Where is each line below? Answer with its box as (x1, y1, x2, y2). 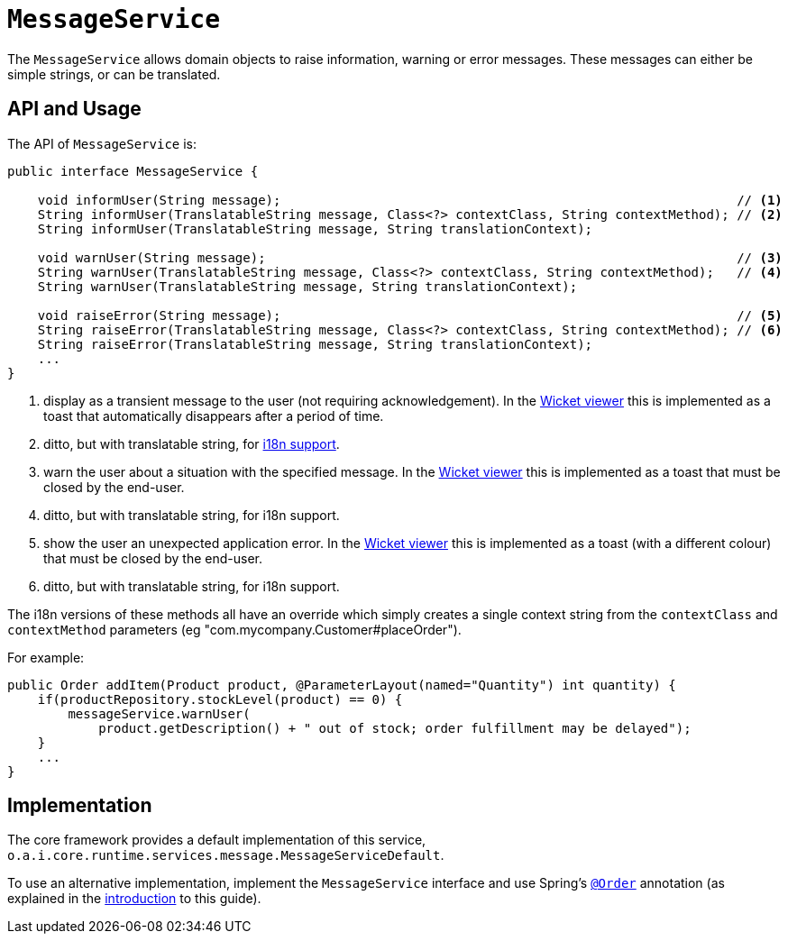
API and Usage (7, 97, 142, 121)
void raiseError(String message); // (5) (37, 307, 783, 323)
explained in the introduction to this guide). (7, 891, 261, 907)
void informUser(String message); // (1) (37, 192, 783, 207)
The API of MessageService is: (7, 135, 197, 151)
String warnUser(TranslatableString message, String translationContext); (37, 279, 578, 294)
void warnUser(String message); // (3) (37, 250, 783, 265)
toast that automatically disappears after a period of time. (43, 407, 384, 424)
